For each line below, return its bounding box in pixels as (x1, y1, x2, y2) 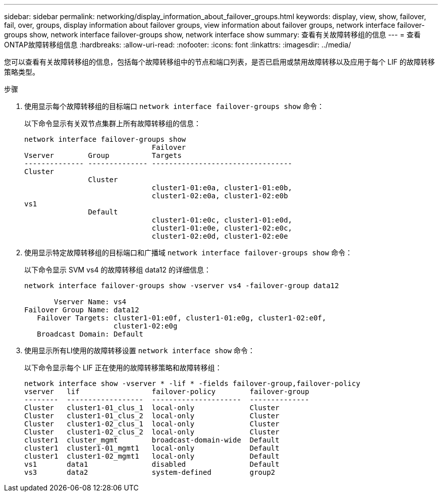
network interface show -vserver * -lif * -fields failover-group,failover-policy (24, 379, 360, 388)
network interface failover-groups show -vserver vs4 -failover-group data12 (24, 282, 339, 290)
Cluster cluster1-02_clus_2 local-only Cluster (24, 428, 280, 436)
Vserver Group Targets (24, 151, 182, 159)
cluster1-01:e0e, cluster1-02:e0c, (151, 224, 293, 232)
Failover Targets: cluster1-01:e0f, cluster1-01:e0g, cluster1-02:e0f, (37, 314, 326, 322)
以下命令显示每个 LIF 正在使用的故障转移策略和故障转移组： (24, 363, 222, 372)
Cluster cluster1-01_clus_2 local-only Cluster (24, 412, 280, 420)
